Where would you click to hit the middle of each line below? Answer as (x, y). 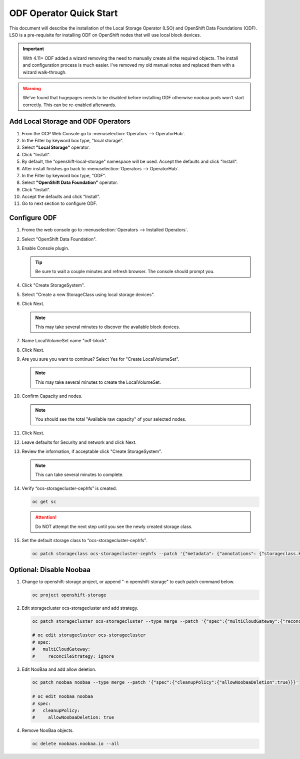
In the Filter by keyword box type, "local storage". (72, 140)
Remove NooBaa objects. (48, 730)
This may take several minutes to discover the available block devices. (107, 327)
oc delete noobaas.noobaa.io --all (76, 744)
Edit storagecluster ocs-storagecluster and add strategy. (80, 608)
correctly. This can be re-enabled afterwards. (69, 105)
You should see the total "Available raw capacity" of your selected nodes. (111, 419)
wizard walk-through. (45, 72)
